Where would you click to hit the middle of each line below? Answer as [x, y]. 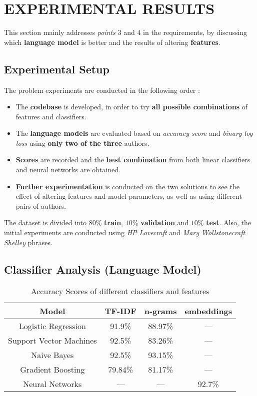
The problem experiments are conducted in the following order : [102, 90]
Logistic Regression [52, 326]
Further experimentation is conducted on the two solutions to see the [127, 186]
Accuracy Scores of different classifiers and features [120, 291]
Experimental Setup [57, 69]
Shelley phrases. [28, 242]
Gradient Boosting [52, 370]
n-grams [160, 311]
